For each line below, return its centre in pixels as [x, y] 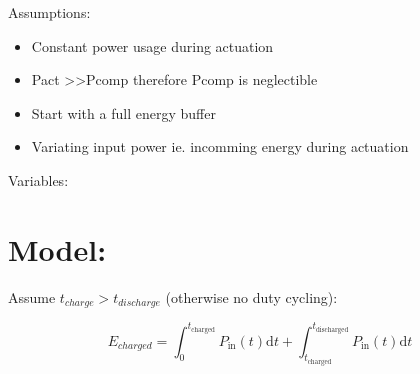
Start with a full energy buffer [123, 112]
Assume [32, 296]
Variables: [38, 179]
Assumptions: [49, 12]
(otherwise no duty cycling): [251, 296]
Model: [57, 248]
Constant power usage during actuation [152, 45]
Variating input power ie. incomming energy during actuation [220, 146]
